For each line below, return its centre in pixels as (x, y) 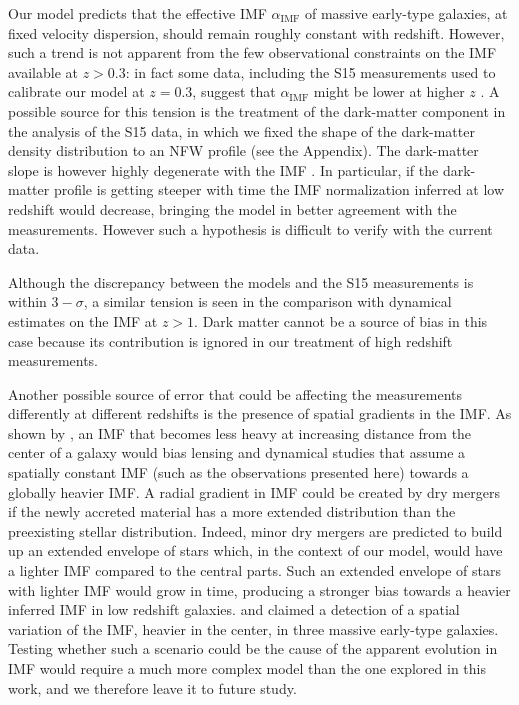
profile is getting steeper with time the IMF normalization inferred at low (279, 189)
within (27, 301)
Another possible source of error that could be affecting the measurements (235, 393)
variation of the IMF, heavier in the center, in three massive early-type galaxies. (253, 628)
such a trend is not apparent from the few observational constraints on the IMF (252, 52)
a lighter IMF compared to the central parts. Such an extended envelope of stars (254, 570)
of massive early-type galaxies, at (406, 13)
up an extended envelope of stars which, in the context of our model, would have (255, 550)
